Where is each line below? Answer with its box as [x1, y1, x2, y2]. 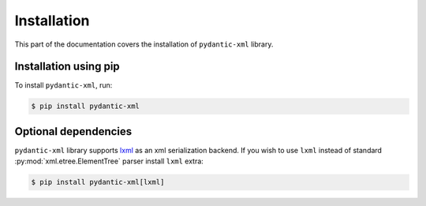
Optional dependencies [14, 125, 133, 138]
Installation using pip [14, 60, 120, 73]
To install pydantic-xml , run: [14, 81, 113, 90]
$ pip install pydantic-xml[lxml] [31, 178, 165, 187]
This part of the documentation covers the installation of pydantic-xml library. [14, 39, 274, 49]
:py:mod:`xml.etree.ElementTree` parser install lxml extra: [14, 156, 204, 166]
